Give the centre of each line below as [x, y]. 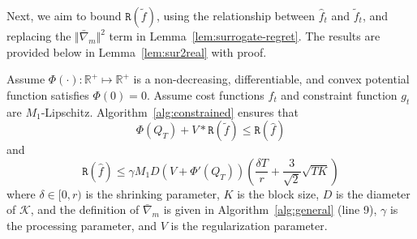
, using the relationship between [235, 15]
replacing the [39, 36]
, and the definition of [85, 209]
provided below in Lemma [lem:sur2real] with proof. [137, 51]
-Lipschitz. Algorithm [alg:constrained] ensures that [170, 111]
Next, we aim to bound [64, 15]
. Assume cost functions [205, 94]
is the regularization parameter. [249, 225]
